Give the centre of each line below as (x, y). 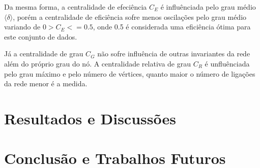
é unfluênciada (227, 63)
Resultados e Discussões (90, 118)
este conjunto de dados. (41, 36)
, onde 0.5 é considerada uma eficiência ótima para (172, 27)
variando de (22, 27)
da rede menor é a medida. (46, 83)
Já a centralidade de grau (44, 54)
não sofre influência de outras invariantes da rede (174, 54)
